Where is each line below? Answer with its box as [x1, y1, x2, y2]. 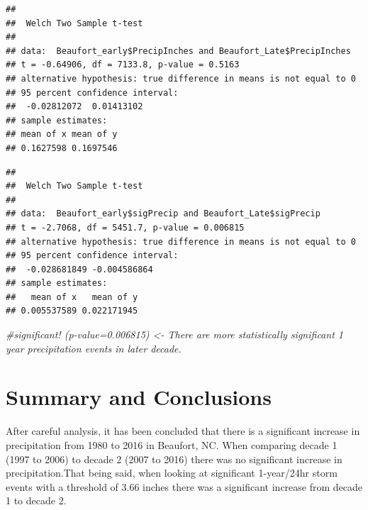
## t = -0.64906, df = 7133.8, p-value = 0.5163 [6, 60, 240, 70]
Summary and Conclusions [6, 382, 272, 411]
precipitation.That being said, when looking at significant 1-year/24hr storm [6, 465, 338, 480]
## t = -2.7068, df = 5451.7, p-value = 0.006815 [6, 222, 245, 233]
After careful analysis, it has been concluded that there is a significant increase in [6, 423, 360, 438]
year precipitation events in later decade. [6, 340, 182, 355]
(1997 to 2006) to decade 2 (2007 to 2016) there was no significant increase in [6, 451, 342, 466]
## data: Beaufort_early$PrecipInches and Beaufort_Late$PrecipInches [6, 45, 351, 56]
